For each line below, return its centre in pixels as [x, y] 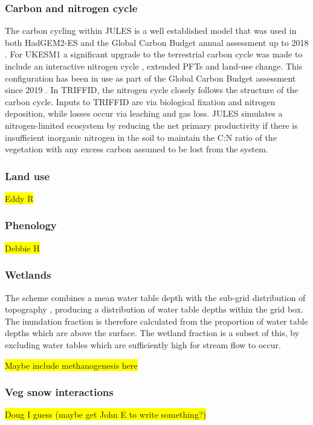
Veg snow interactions [59, 392]
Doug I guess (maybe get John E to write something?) [105, 414]
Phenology [31, 225]
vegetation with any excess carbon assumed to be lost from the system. [137, 149]
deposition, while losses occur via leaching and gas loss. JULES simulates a [144, 113]
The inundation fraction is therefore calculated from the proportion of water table [156, 321]
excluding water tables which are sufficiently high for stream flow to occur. [143, 344]
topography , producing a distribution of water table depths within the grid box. [154, 309]
